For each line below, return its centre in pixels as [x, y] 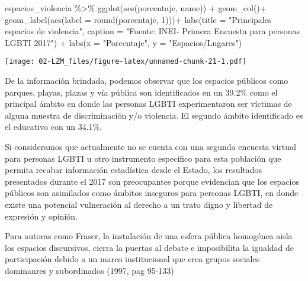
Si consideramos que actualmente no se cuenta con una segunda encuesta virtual [150, 146]
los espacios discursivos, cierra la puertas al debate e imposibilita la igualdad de [150, 247]
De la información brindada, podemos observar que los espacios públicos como [147, 81]
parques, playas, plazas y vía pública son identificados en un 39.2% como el [141, 92]
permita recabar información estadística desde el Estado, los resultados [134, 170]
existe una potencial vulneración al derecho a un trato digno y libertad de [139, 204]
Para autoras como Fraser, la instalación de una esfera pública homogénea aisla [149, 236]
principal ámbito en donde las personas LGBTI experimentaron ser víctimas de [148, 104]
